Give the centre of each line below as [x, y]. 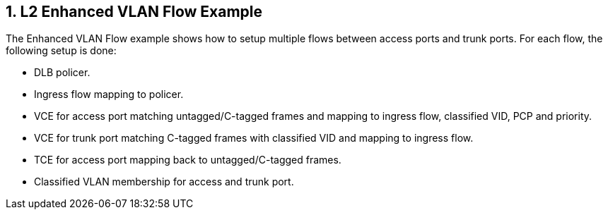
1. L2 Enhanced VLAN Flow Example [134, 12]
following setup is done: [61, 51]
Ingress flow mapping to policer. [109, 94]
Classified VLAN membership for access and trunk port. [164, 182]
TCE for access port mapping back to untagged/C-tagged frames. [188, 160]
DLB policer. [62, 73]
